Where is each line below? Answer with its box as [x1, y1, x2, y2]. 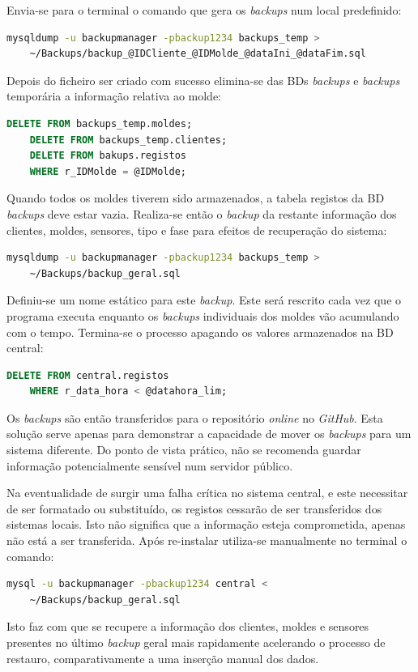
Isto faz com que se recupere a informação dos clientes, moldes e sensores [6, 618, 369, 635]
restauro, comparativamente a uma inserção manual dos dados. [6, 649, 319, 666]
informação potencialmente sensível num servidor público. [6, 457, 293, 474]
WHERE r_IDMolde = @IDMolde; [29, 165, 186, 177]
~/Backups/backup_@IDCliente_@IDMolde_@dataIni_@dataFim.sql [29, 48, 366, 60]
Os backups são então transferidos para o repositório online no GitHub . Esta [6, 409, 383, 426]
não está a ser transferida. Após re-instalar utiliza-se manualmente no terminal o [6, 532, 407, 549]
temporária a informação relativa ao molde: [6, 87, 221, 104]
